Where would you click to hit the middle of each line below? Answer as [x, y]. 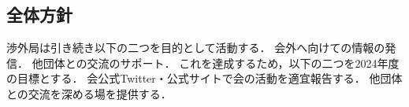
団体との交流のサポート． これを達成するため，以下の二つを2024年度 [221, 63]
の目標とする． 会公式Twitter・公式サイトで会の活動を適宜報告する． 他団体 [204, 78]
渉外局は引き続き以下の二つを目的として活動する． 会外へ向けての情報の [196, 48]
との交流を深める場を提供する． [89, 93]
